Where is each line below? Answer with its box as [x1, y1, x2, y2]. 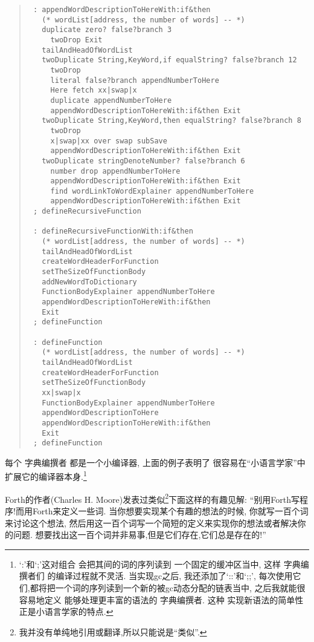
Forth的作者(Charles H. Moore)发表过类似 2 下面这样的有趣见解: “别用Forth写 [5, 491, 300, 505]
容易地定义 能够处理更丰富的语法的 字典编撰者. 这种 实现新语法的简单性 [19, 593, 304, 606]
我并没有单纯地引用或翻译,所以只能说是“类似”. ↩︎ [19, 625, 207, 638]
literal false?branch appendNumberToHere [50, 76, 219, 85]
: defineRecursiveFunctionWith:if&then [33, 227, 193, 236]
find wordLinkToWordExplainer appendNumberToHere [50, 186, 254, 195]
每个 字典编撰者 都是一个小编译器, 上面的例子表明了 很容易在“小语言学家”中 [5, 456, 306, 468]
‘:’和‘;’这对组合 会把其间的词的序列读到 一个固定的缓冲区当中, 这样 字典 [19, 557, 301, 570]
